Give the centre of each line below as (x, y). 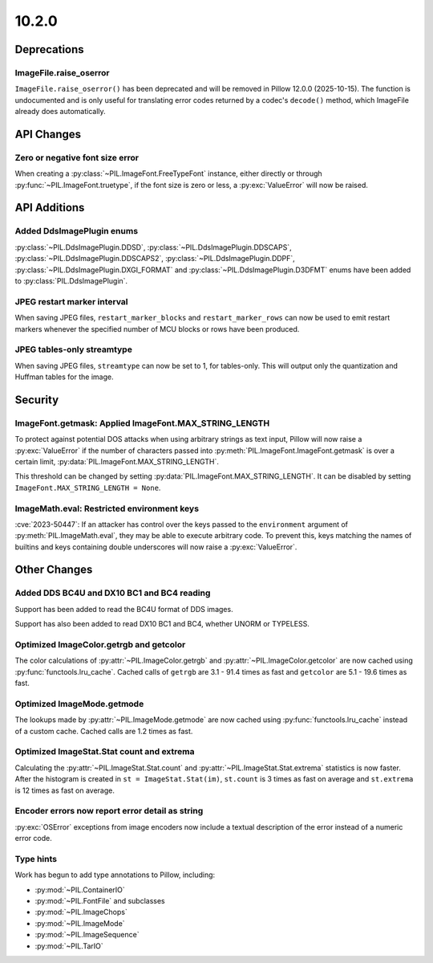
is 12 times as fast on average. (65, 790)
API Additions (50, 208)
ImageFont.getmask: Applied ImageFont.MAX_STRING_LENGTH (142, 423)
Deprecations (49, 49)
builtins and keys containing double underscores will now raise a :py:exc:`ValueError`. (156, 547)
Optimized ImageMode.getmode (79, 704)
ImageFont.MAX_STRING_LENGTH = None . (88, 488)
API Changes (48, 134)
